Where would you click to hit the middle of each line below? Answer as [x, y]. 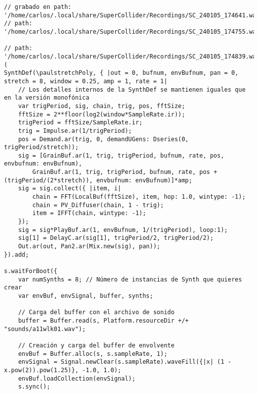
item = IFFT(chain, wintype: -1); [89, 213]
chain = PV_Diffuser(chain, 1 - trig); [98, 205]
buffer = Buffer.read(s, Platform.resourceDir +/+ [103, 320]
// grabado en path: [38, 7]
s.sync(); [34, 387]
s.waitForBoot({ [31, 271]
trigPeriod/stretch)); [41, 147]
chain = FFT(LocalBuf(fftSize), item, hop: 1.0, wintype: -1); [139, 197]
